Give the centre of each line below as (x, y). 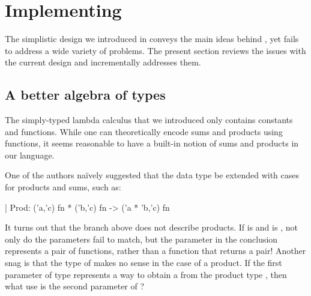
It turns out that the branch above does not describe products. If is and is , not (151, 227)
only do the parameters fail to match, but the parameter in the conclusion (141, 239)
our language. (30, 155)
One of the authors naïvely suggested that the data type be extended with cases (152, 175)
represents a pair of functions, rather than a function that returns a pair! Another (155, 251)
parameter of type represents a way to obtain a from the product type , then (146, 274)
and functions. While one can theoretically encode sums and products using (144, 131)
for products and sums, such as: (63, 187)
